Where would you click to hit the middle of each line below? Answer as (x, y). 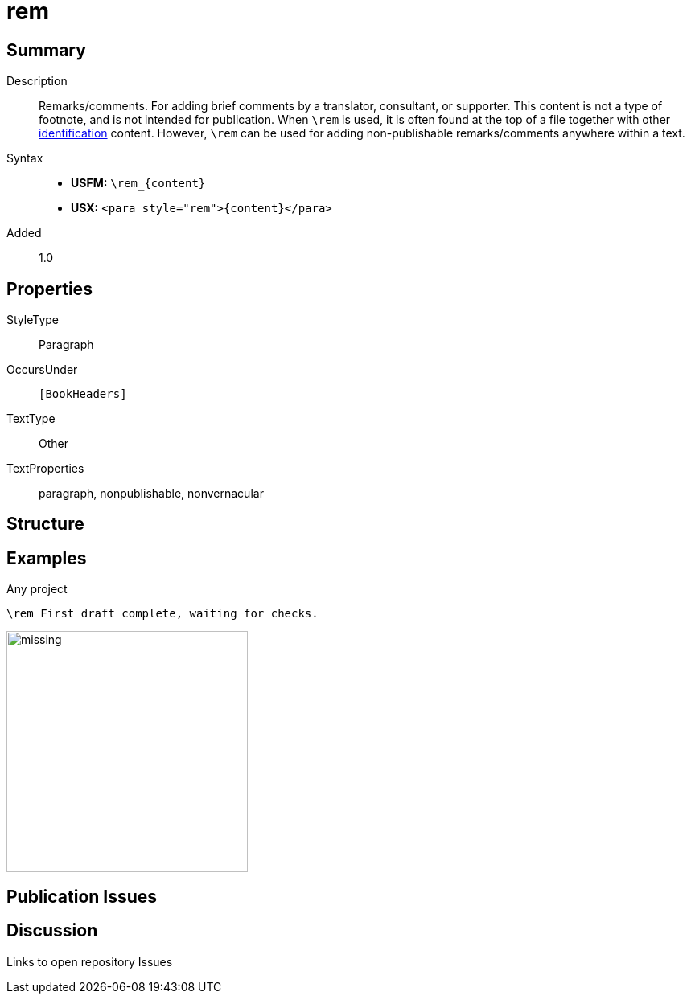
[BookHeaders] (83, 394)
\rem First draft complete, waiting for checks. (162, 614)
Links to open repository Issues (90, 961)
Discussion (52, 931)
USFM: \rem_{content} (138, 183)
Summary (46, 50)
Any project (37, 589)
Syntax (25, 158)
